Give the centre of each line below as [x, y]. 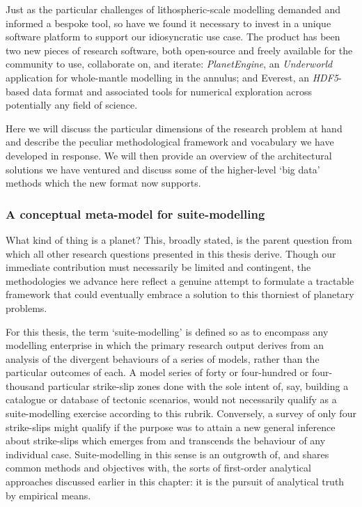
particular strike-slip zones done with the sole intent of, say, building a [198, 385]
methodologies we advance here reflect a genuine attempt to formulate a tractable [180, 280]
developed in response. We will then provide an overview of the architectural [169, 155]
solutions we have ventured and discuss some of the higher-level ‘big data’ [163, 169]
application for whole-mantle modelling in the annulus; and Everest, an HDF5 [172, 77]
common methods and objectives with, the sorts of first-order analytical [158, 468]
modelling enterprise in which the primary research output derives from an [165, 345]
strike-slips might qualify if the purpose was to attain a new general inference [171, 427]
